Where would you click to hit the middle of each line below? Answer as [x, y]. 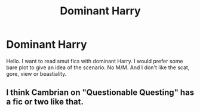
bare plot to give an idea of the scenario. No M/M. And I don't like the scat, [98, 67]
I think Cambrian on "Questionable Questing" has [100, 93]
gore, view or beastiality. [36, 73]
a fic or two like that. [45, 102]
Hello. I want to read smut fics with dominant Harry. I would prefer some [95, 61]
